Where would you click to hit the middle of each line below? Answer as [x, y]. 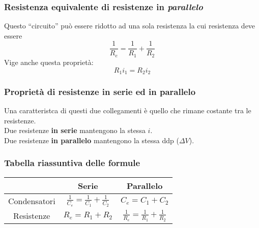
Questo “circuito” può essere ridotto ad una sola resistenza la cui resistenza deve [130, 26]
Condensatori [32, 201]
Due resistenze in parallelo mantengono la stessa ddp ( [92, 140]
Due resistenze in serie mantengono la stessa [75, 130]
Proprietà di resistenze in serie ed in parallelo [100, 91]
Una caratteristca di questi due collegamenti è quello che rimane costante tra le [128, 110]
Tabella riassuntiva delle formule [72, 163]
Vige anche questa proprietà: [49, 62]
